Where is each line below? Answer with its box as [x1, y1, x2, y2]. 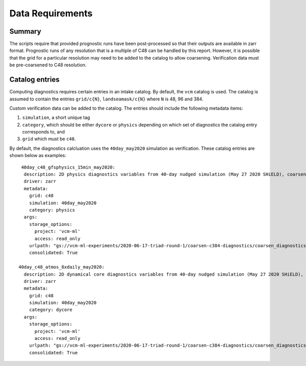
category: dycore [29, 307, 72, 313]
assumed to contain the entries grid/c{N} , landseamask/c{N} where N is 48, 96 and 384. [9, 96, 203, 102]
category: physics [29, 207, 75, 213]
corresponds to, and [22, 129, 65, 135]
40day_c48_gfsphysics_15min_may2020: [21, 164, 116, 170]
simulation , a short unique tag [22, 115, 90, 121]
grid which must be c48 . [22, 136, 76, 142]
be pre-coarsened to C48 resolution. [9, 62, 87, 68]
